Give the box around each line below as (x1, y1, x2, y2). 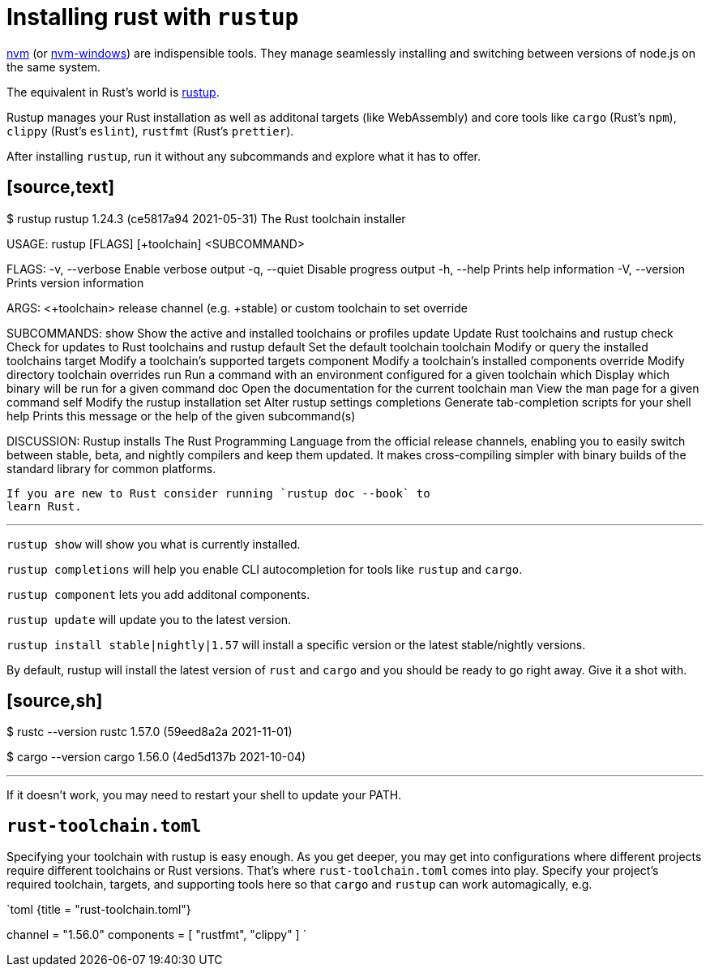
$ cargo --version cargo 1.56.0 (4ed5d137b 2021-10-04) (6, 750, 306, 764)
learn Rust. (6, 499, 82, 513)
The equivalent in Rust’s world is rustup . (6, 84, 220, 99)
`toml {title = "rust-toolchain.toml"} (6, 902, 191, 917)
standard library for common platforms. (6, 461, 216, 476)
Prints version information (6, 275, 144, 290)
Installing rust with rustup (6, 3, 299, 31)
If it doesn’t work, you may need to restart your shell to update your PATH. (6, 788, 402, 803)
